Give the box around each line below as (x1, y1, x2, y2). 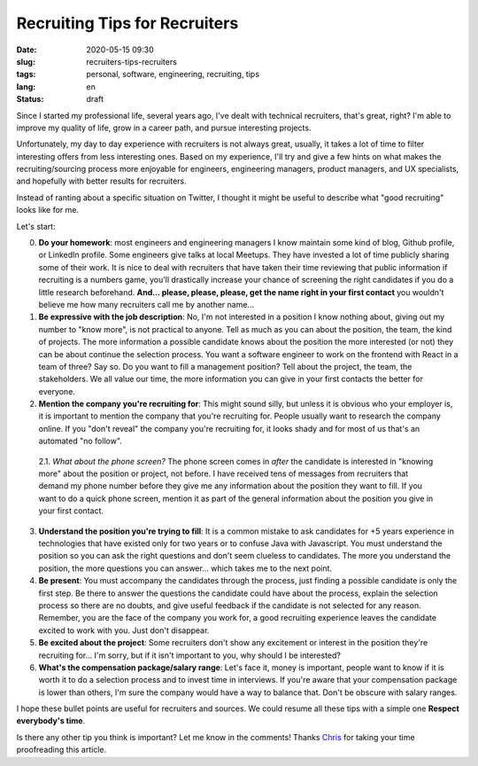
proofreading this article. (16, 745, 107, 755)
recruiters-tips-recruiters (86, 56, 177, 66)
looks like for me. (16, 205, 80, 215)
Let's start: (16, 221, 57, 231)
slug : (16, 56, 35, 66)
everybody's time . (16, 715, 86, 726)
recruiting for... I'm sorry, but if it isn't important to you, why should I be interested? (38, 650, 341, 660)
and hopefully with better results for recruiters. (16, 176, 187, 186)
